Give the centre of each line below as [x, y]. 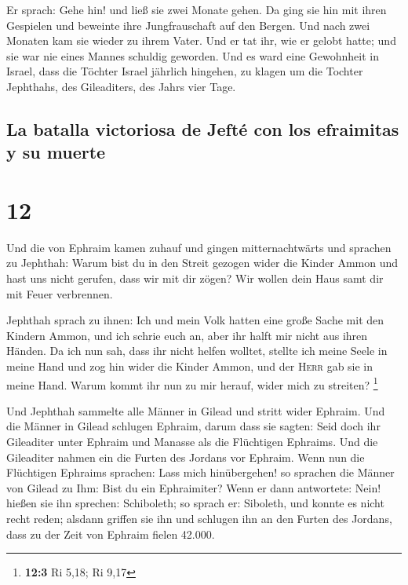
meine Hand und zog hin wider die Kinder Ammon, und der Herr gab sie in [190, 366]
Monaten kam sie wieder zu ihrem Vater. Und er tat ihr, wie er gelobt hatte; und [201, 40]
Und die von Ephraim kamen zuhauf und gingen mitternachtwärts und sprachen [199, 247]
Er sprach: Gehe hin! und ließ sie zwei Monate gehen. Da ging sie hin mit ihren [197, 9]
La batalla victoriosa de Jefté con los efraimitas [203, 128]
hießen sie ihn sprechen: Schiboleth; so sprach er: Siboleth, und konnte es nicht [195, 503]
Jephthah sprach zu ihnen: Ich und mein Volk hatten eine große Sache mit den [195, 320]
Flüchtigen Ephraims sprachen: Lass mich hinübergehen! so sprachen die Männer [200, 472]
